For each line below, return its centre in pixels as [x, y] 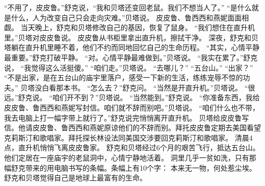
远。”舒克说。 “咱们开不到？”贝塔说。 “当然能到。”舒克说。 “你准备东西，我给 [132, 97]
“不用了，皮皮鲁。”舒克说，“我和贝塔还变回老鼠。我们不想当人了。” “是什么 [128, 7]
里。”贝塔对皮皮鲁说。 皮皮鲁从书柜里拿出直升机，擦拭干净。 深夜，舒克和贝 [131, 37]
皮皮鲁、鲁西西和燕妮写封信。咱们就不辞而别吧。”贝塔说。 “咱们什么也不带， [132, 107]
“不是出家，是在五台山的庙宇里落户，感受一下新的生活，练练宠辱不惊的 [124, 77]
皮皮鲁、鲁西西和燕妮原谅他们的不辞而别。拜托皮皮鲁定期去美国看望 [147, 127]
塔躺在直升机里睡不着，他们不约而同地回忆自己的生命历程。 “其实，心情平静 [132, 47]
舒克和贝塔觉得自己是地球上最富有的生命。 [75, 178]
